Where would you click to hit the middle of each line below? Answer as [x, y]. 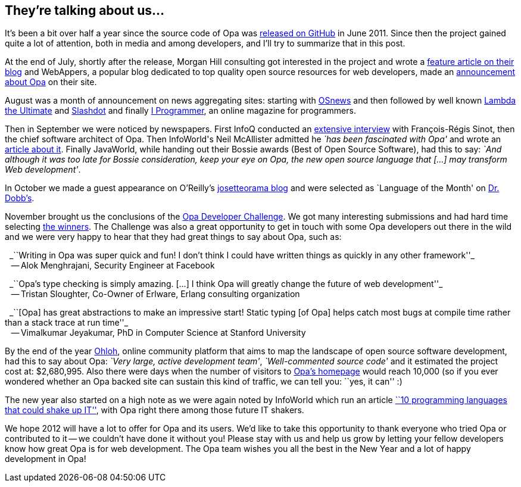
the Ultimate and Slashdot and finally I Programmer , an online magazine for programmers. [180, 111]
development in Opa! [46, 459]
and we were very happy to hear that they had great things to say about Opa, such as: [173, 237]
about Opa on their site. [51, 82]
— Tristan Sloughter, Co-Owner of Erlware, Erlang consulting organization [155, 294]
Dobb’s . [20, 198]
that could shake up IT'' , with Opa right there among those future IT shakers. [155, 410]
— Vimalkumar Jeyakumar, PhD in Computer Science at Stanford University [158, 333]
